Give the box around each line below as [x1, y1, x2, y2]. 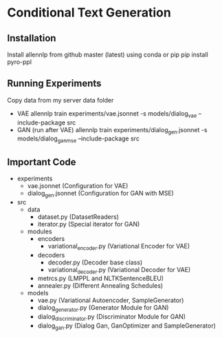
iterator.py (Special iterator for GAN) [37, 220, 140, 228]
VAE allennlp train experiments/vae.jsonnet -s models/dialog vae [16, 109, 197, 119]
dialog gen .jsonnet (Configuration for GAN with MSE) [27, 189, 174, 199]
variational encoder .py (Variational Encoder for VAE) [47, 242, 190, 252]
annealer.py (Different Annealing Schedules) [37, 282, 164, 290]
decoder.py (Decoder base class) [47, 258, 143, 266]
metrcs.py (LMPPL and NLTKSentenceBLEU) [37, 274, 164, 283]
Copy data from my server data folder [7, 96, 114, 104]
